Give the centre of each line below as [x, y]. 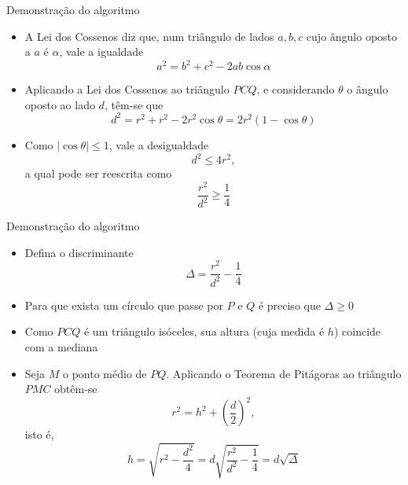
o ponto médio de [105, 373]
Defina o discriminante [79, 252]
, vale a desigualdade [159, 144]
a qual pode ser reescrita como [98, 173]
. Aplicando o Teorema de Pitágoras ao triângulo [284, 373]
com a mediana [61, 347]
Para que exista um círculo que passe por [124, 305]
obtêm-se [76, 389]
